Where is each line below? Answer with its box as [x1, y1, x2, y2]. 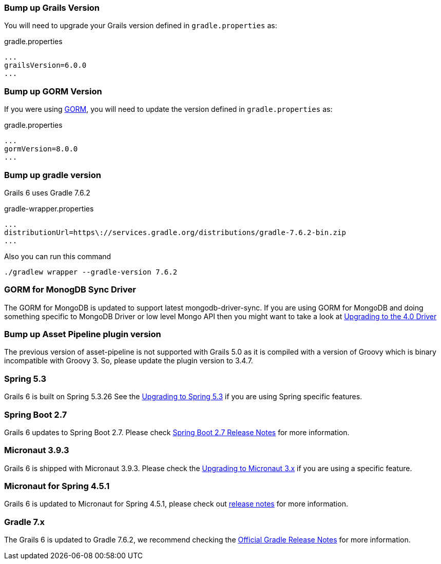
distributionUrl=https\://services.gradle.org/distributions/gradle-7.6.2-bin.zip [4, 228, 346, 237]
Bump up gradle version [4, 169, 101, 180]
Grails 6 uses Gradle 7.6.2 [4, 188, 90, 197]
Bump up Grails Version [4, 3, 100, 13]
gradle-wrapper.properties [4, 204, 94, 213]
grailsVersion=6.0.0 [4, 61, 87, 70]
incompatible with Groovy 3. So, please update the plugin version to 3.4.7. [4, 356, 253, 365]
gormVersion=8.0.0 [4, 145, 78, 153]
